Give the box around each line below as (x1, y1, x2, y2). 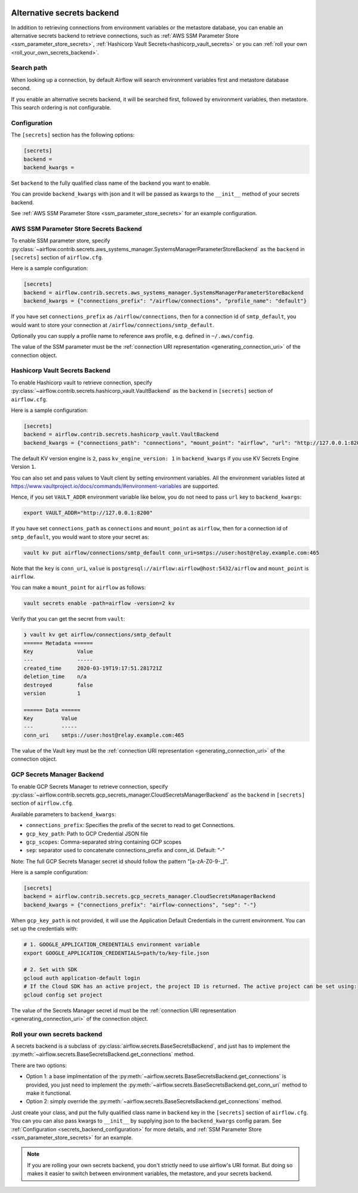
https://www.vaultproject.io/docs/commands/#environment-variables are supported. (11, 482, 220, 490)
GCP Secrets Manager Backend (11, 770, 104, 779)
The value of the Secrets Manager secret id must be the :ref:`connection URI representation (11, 1006, 236, 1014)
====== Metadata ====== (23, 640, 94, 646)
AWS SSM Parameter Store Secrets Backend (11, 224, 143, 233)
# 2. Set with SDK (23, 966, 78, 973)
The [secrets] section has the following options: (11, 132, 135, 139)
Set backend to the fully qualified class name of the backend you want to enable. (11, 179, 211, 187)
